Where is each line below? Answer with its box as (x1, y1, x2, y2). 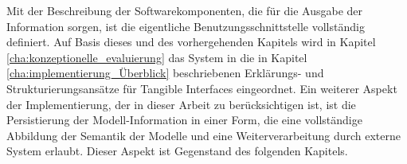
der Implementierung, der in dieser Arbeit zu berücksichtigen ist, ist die (6, 96, 356, 112)
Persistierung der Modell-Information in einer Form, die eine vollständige (6, 111, 362, 128)
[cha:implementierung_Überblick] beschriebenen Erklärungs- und (6, 64, 324, 81)
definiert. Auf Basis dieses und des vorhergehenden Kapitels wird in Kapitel (6, 33, 376, 50)
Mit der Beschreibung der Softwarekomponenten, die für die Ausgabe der (6, 2, 363, 18)
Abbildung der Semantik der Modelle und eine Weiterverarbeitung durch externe (6, 127, 401, 143)
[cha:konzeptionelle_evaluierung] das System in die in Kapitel (6, 49, 307, 65)
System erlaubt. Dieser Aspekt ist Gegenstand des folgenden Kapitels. (6, 143, 348, 159)
